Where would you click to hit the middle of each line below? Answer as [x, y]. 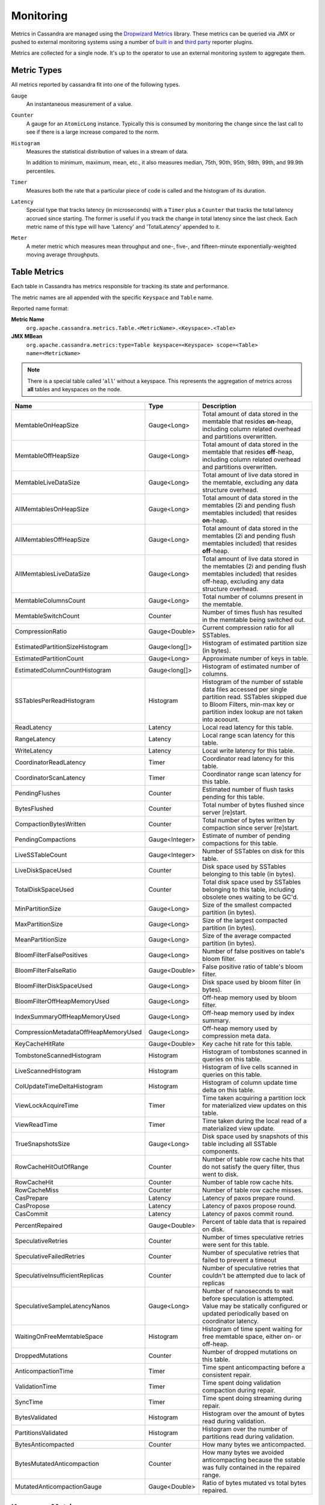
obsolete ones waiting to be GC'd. [250, 897]
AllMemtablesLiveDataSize [52, 574]
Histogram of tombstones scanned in [255, 1052]
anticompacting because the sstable [253, 1460]
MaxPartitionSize [39, 924]
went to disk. [220, 1175]
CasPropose [32, 1206]
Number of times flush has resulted [252, 612]
